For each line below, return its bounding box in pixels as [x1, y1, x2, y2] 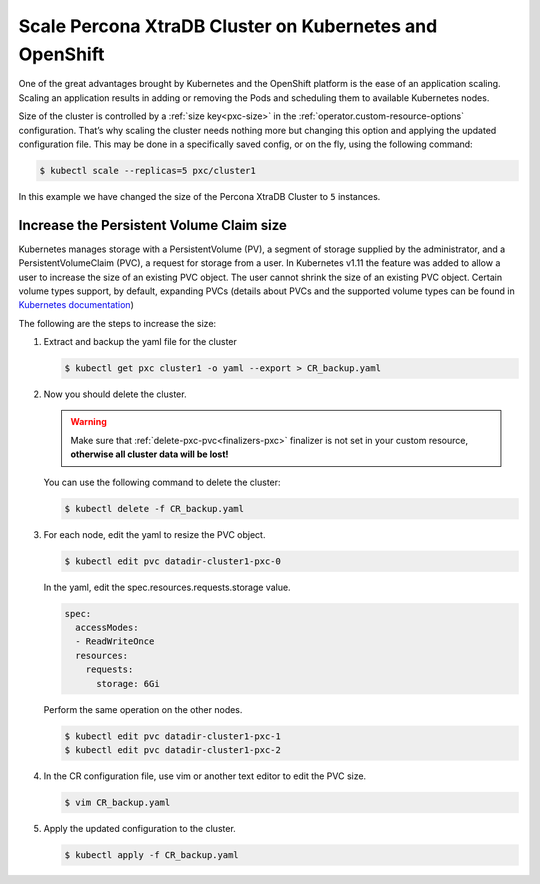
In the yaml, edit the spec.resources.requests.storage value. [43, 581, 291, 593]
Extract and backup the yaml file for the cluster [43, 336, 237, 348]
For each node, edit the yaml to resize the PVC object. [43, 528, 266, 540]
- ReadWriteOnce [75, 636, 155, 647]
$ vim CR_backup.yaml [64, 796, 171, 808]
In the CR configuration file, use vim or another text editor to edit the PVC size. [43, 770, 367, 782]
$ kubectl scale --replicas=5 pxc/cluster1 [39, 165, 257, 176]
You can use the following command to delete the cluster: [43, 476, 281, 488]
